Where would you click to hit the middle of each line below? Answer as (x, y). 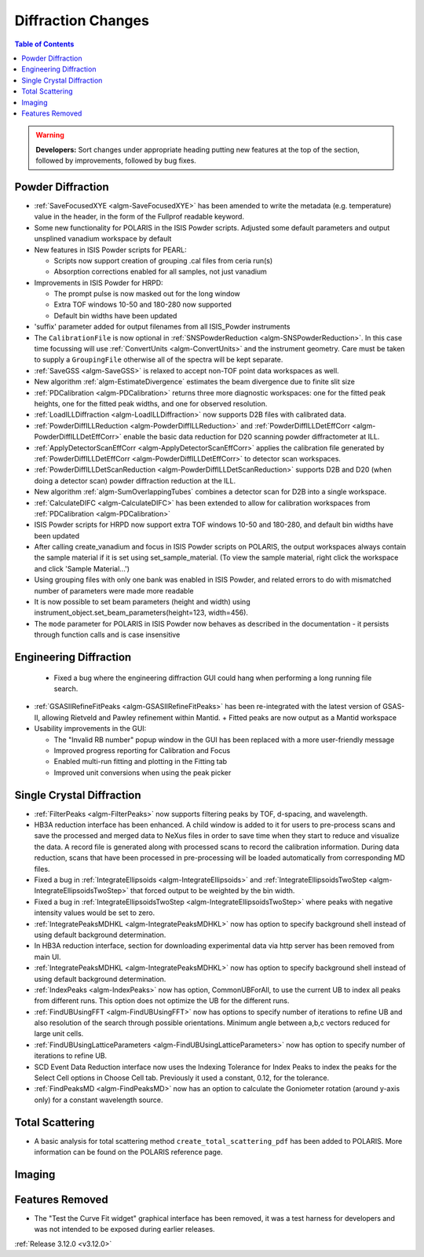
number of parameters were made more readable (114, 590)
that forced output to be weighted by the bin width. (212, 891)
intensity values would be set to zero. (95, 913)
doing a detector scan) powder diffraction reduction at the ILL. (135, 480)
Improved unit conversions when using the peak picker (143, 772)
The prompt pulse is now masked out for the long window (147, 294)
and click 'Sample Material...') (82, 568)
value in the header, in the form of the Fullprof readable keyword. (139, 217)
